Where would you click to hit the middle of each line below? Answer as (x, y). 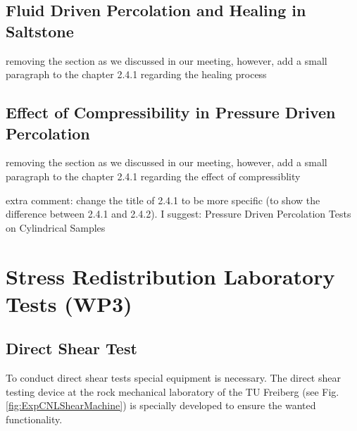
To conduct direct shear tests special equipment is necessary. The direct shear (173, 378)
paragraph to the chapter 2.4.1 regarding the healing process (136, 74)
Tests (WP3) (69, 303)
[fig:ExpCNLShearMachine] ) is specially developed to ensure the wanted (161, 405)
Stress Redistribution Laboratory (170, 276)
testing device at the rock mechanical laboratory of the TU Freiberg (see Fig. (173, 391)
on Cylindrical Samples (56, 227)
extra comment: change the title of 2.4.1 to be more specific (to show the (163, 200)
